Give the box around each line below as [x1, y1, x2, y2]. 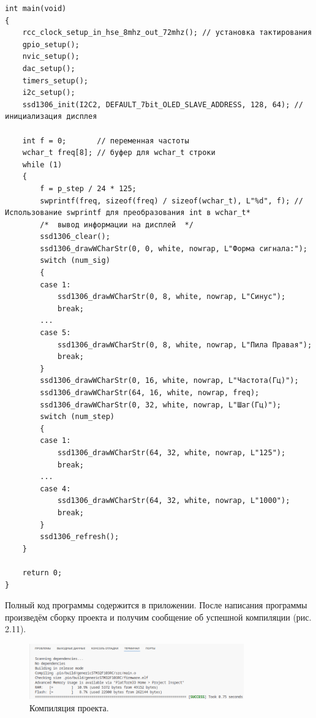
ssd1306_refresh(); [40, 532, 119, 542]
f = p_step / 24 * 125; [40, 184, 137, 193]
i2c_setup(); [22, 88, 75, 97]
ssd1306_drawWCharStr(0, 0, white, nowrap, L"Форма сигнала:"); [40, 244, 307, 253]
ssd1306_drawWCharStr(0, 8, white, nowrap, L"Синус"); [57, 292, 286, 301]
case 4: [40, 484, 71, 493]
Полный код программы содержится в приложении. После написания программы [5, 599, 307, 611]
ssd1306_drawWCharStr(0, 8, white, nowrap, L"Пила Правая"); [57, 340, 312, 349]
